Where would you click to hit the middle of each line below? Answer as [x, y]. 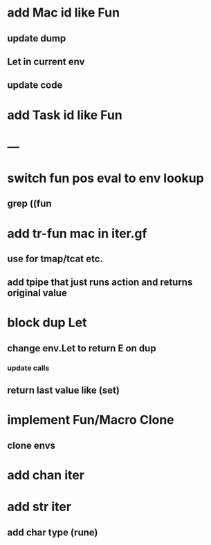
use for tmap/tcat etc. [55, 258]
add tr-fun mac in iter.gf [77, 233]
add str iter [39, 507]
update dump [37, 38]
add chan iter [46, 475]
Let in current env [46, 61]
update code [35, 85]
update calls [28, 368]
